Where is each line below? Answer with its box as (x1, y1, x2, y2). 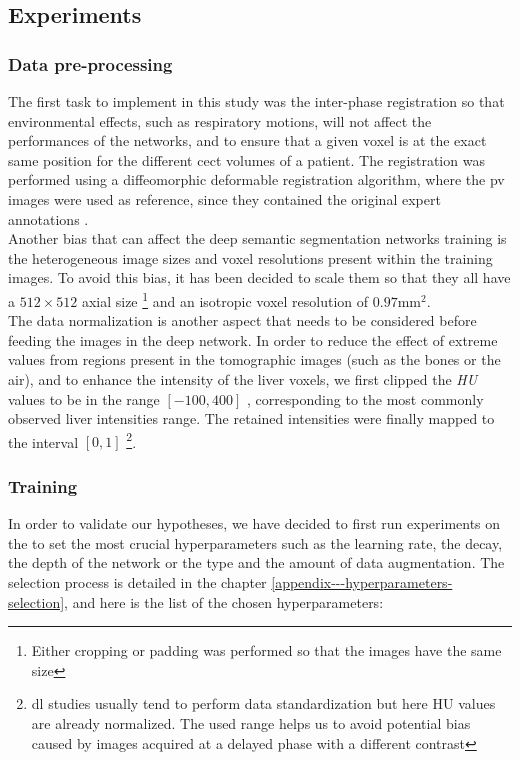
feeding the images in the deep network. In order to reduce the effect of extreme (8, 329, 498, 350)
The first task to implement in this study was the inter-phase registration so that (8, 91, 505, 111)
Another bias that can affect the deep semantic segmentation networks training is (8, 228, 507, 249)
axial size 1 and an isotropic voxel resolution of (81, 287, 369, 311)
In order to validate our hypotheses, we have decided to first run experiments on (8, 513, 501, 534)
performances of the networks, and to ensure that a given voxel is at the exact (8, 130, 487, 151)
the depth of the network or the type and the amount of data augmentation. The (8, 552, 505, 573)
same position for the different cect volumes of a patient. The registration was (8, 149, 485, 170)
